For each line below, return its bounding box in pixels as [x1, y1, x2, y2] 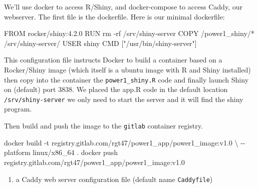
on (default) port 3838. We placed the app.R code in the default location [4, 84, 228, 94]
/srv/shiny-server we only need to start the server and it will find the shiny [4, 93, 243, 104]
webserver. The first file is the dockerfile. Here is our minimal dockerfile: [4, 11, 225, 21]
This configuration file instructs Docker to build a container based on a [4, 54, 222, 65]
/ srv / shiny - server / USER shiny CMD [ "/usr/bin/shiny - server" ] [4, 37, 197, 48]
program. [4, 103, 32, 114]
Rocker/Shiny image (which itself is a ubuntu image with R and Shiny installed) [4, 64, 251, 74]
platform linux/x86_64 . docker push [4, 147, 118, 157]
